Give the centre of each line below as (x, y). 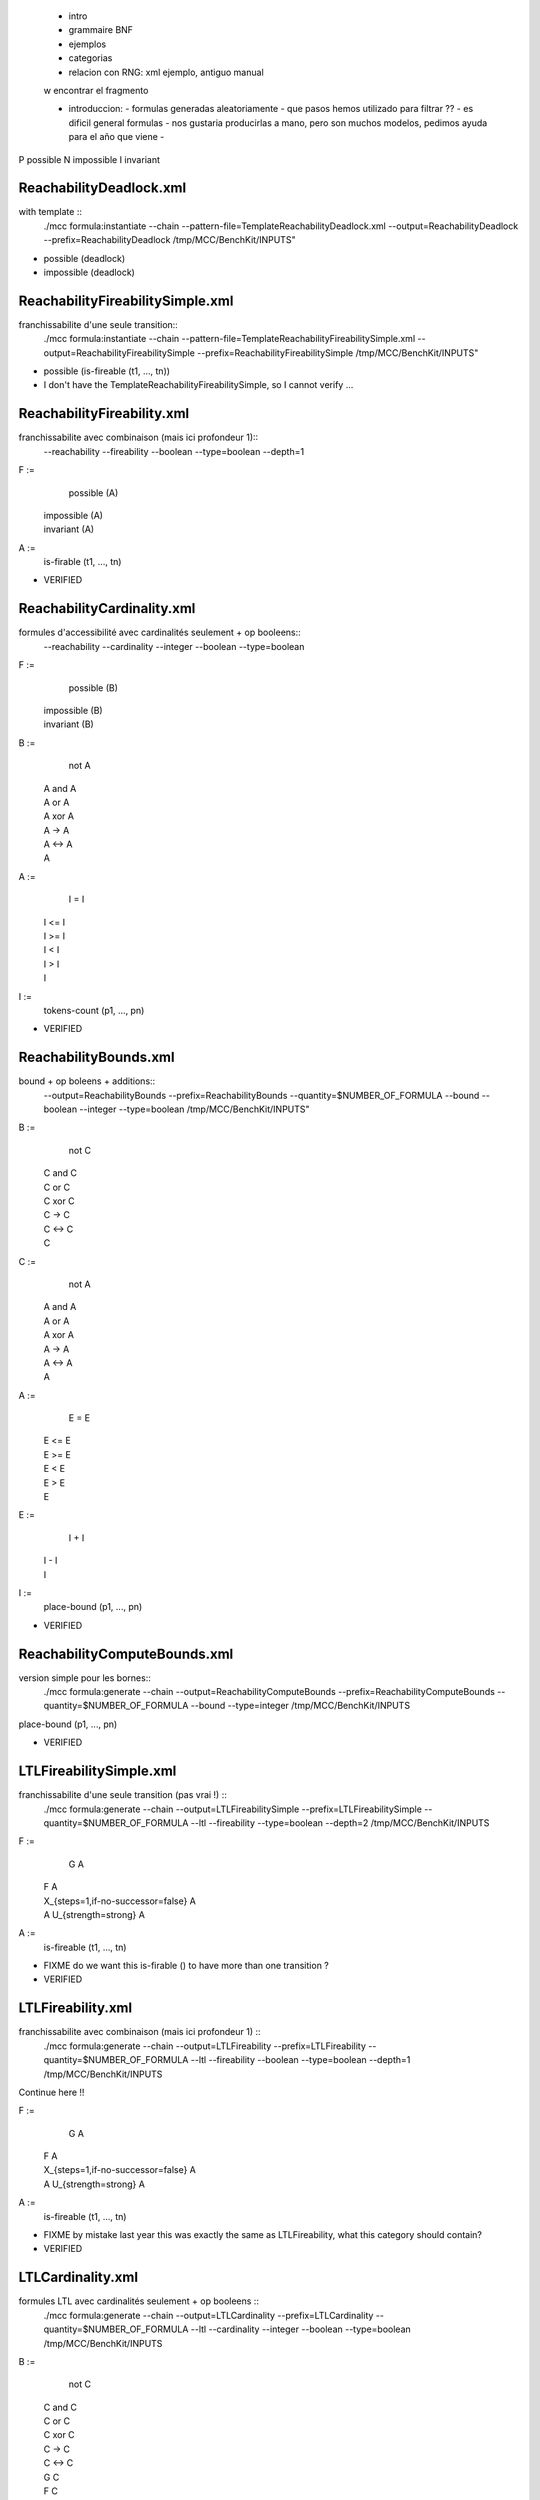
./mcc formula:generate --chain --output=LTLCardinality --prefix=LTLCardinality (208, 2315)
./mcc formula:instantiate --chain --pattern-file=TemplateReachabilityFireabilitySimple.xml (229, 339)
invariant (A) (69, 529)
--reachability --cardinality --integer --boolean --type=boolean (174, 646)
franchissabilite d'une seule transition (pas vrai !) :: (122, 1795)
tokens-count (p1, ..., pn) (94, 1010)
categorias (90, 58)
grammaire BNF (101, 30)
